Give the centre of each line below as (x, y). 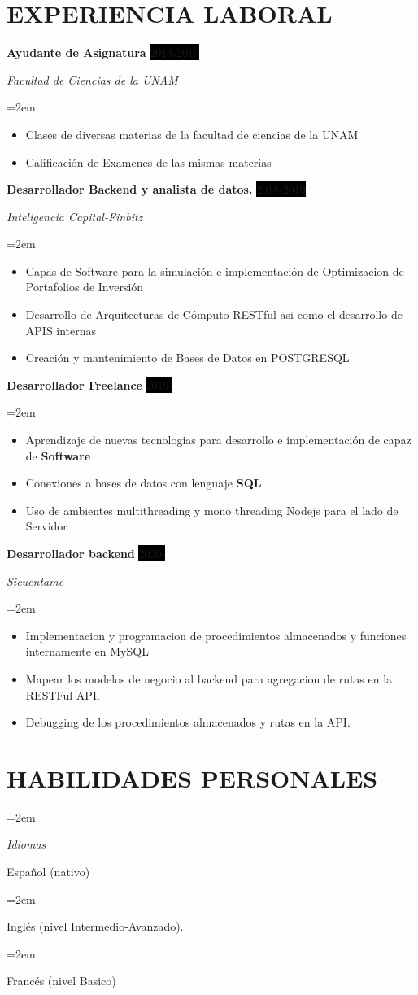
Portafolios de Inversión (85, 287)
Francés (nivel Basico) (61, 981)
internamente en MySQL (87, 651)
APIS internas (61, 330)
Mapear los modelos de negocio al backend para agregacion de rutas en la (209, 678)
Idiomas (26, 844)
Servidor (46, 526)
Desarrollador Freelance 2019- (90, 384)
